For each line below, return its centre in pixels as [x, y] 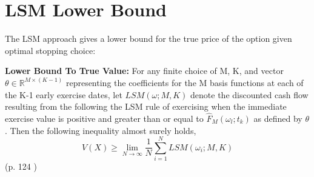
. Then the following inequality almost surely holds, [101, 130]
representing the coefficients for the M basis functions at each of [185, 82]
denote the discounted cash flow [249, 94]
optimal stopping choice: [50, 50]
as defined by [278, 118]
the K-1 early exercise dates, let [64, 94]
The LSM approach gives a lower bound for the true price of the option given [149, 38]
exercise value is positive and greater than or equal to [104, 118]
